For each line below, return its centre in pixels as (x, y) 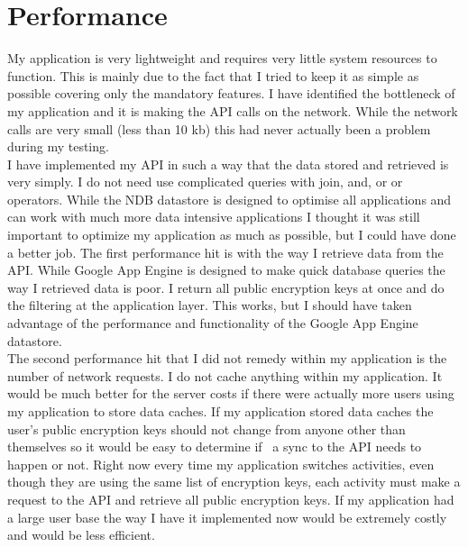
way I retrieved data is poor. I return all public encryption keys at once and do (226, 287)
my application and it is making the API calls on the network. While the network (233, 110)
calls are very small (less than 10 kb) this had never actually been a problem (219, 128)
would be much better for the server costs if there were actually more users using (231, 393)
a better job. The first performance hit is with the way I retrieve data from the (225, 252)
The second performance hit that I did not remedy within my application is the (227, 358)
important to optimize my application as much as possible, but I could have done (232, 235)
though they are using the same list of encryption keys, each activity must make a (234, 482)
